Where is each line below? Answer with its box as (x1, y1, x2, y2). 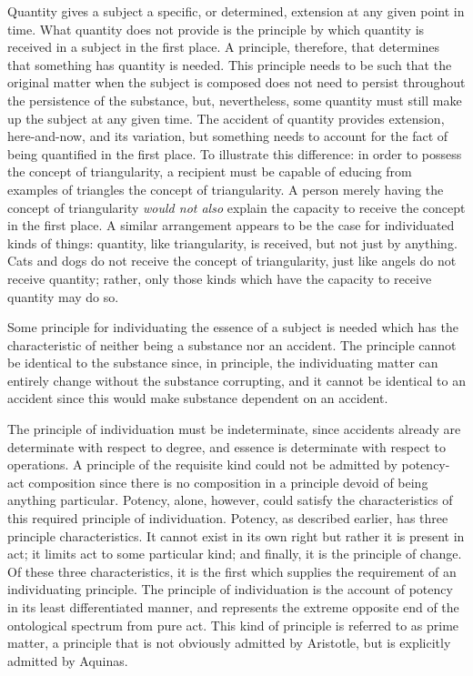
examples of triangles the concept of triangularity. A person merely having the (7, 179, 444, 198)
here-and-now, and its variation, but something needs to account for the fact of (7, 126, 448, 146)
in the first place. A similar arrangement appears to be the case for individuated (7, 216, 455, 235)
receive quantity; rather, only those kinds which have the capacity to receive (7, 268, 432, 288)
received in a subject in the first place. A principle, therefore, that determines (7, 37, 439, 56)
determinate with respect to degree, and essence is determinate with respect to (7, 437, 446, 456)
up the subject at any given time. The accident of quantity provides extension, (7, 108, 445, 127)
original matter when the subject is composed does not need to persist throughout (7, 73, 466, 92)
